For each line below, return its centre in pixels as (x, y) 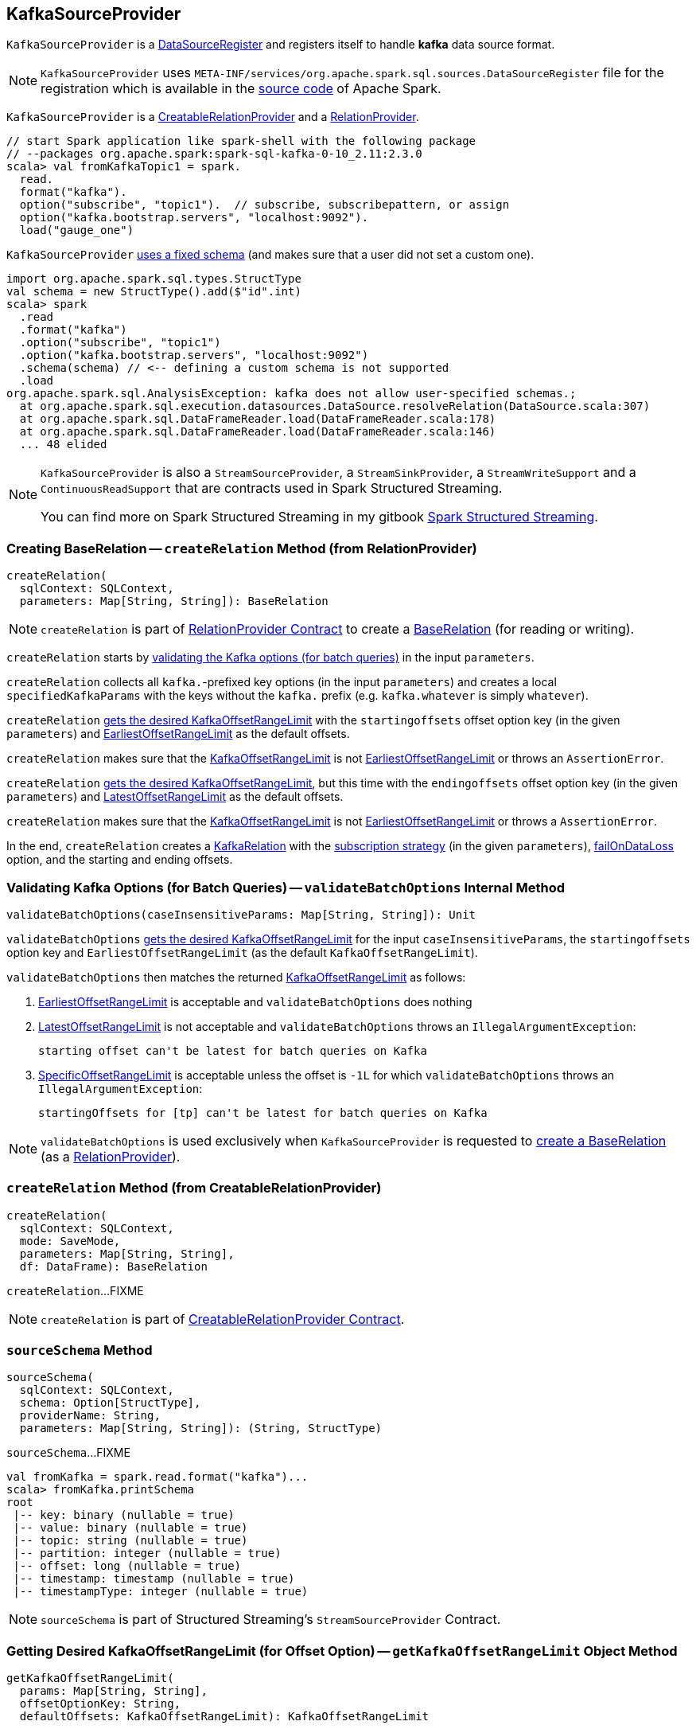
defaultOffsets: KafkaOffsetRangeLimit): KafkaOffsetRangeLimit (224, 1717)
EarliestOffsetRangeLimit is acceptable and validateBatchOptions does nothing (255, 1001)
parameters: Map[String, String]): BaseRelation (174, 601)
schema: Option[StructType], (110, 1403)
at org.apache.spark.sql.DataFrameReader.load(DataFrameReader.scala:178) (258, 419)
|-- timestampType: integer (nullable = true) (161, 1592)
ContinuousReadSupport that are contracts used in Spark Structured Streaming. (272, 488)
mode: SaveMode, (70, 1241)
